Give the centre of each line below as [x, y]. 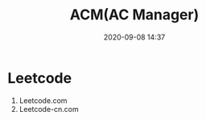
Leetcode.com [43, 100]
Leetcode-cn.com [49, 109]
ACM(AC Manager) [134, 15]
